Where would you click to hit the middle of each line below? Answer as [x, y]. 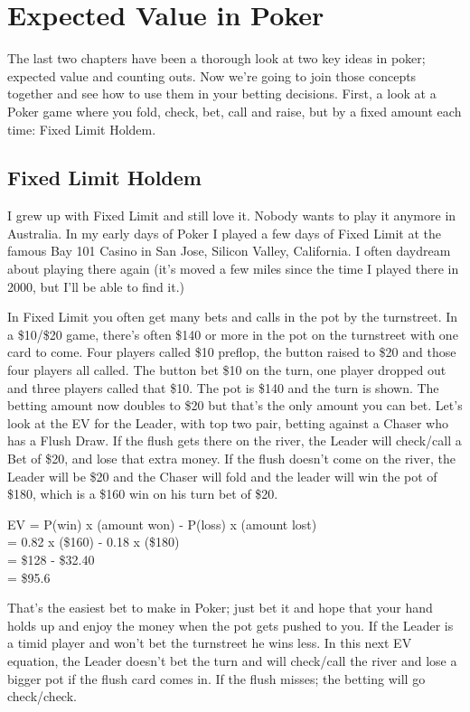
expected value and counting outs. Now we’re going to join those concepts [212, 75]
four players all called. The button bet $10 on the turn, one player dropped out [227, 370]
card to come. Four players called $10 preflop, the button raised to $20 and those [232, 352]
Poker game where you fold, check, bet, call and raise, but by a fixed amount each [235, 111]
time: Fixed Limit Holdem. [82, 129]
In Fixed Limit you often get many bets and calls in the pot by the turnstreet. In [233, 317]
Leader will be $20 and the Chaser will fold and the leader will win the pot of [222, 476]
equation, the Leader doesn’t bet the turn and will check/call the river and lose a [232, 660]
